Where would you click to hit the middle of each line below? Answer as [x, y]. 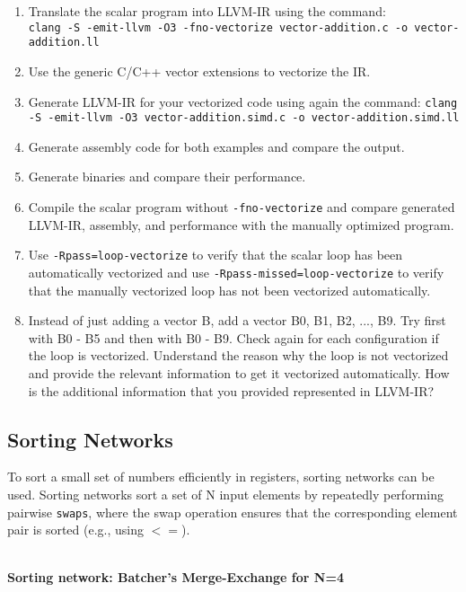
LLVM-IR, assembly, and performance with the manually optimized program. [241, 224]
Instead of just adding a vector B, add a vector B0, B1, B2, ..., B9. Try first [237, 320]
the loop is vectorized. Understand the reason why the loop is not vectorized [238, 355]
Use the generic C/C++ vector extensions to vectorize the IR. [199, 71]
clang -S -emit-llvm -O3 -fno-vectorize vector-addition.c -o [218, 27]
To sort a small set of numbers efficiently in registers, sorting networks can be [221, 477]
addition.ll [64, 43]
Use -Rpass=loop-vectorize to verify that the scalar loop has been [215, 255]
